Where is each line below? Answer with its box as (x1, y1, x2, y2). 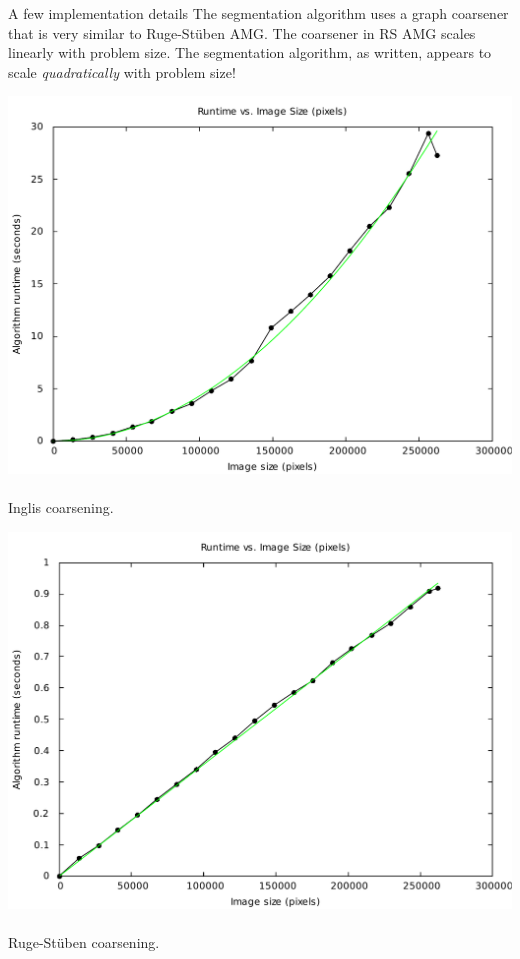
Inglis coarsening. (8, 497, 114, 518)
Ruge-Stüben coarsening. (8, 932, 160, 953)
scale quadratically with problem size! (8, 61, 236, 82)
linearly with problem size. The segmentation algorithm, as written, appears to (8, 42, 492, 63)
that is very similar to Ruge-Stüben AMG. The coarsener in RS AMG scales (8, 22, 476, 43)
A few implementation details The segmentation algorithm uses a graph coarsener (8, 3, 509, 23)
